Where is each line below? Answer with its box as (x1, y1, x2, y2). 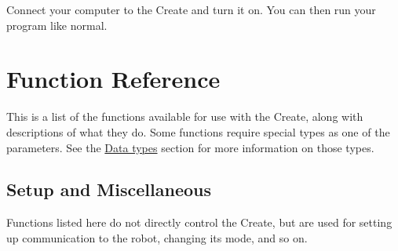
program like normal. (6, 16, 108, 33)
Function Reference (6, 63, 221, 95)
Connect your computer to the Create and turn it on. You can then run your (6, 2, 376, 17)
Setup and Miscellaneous (6, 177, 211, 202)
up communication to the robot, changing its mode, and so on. (6, 229, 308, 246)
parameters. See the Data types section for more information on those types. (6, 139, 374, 155)
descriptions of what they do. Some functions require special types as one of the (6, 123, 390, 140)
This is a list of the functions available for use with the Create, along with (6, 108, 363, 125)
